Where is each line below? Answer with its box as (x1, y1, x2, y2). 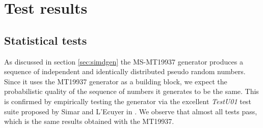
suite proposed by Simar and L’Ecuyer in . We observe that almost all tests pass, (4, 106, 257, 116)
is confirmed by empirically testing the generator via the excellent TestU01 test (4, 95, 251, 106)
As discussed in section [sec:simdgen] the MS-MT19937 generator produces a (4, 56, 243, 67)
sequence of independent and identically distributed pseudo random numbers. (4, 66, 246, 77)
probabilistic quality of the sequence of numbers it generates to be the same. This (4, 86, 259, 97)
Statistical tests (4, 32, 87, 48)
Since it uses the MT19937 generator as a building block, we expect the (4, 76, 227, 86)
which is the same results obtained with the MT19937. (4, 116, 174, 126)
